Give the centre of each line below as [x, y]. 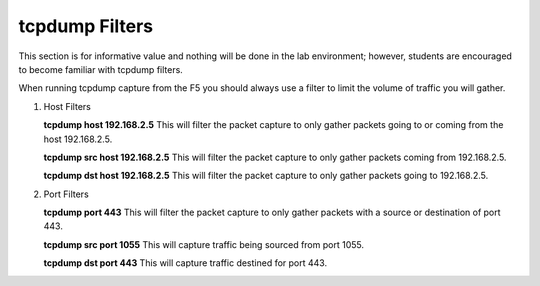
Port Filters [66, 194]
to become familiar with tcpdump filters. [101, 69]
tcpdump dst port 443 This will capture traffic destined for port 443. [185, 263]
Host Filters [67, 106]
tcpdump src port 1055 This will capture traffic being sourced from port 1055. [204, 244]
